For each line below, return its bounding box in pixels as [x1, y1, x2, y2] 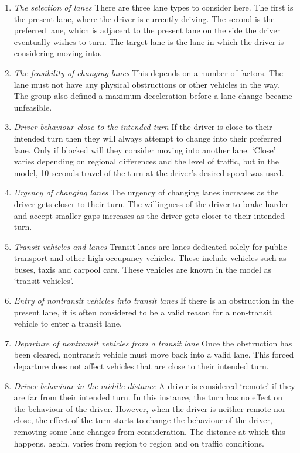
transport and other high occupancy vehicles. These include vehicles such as [13, 252, 287, 264]
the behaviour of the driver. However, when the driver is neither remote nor [13, 402, 286, 414]
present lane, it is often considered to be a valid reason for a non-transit [13, 306, 272, 318]
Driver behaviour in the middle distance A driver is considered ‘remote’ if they [13, 379, 295, 392]
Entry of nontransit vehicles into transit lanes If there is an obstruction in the [13, 294, 294, 307]
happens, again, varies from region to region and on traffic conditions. [13, 437, 264, 449]
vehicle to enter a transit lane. [13, 317, 122, 330]
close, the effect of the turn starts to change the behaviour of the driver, [13, 414, 272, 426]
